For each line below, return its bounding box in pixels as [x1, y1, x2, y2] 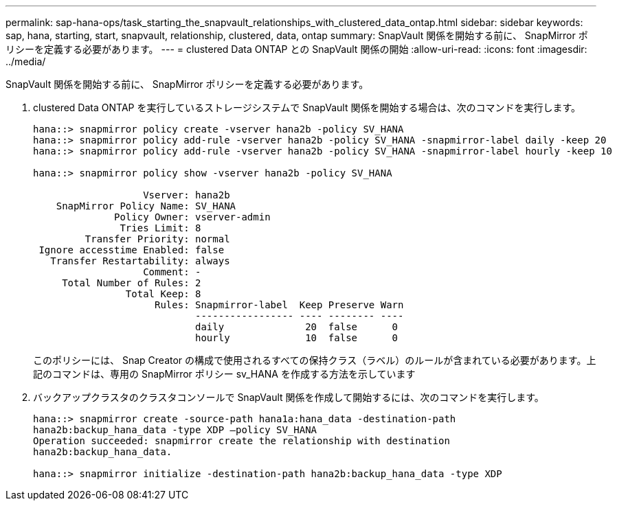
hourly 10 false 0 [195, 332, 399, 343]
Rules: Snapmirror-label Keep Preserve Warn [155, 299, 404, 310]
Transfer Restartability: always [50, 255, 230, 266]
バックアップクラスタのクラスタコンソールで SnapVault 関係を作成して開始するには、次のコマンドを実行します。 [33, 391, 544, 403]
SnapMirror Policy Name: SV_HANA [56, 200, 236, 211]
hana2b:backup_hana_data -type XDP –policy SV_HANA [33, 424, 317, 435]
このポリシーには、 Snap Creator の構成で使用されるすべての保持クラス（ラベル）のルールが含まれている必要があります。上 [33, 354, 596, 366]
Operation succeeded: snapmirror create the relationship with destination [33, 435, 450, 446]
